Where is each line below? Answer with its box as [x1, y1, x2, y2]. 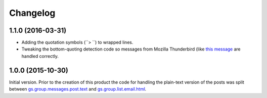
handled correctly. [21, 53, 59, 59]
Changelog [9, 7, 55, 18]
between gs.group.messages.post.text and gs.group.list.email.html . [9, 86, 147, 92]
